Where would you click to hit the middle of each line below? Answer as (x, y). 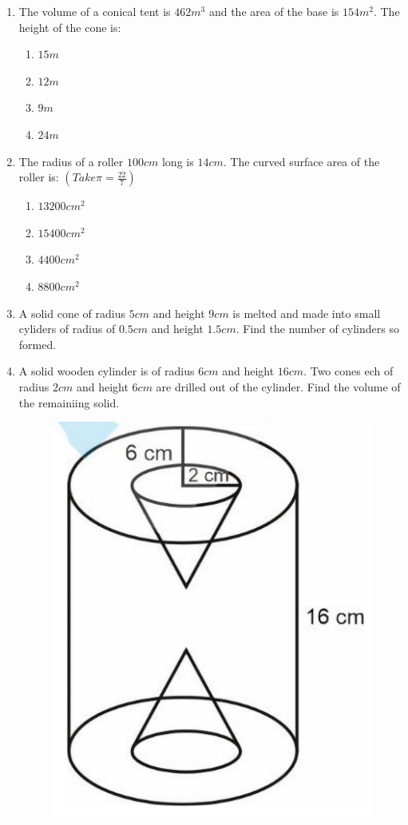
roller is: (39, 177)
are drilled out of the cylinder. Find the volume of (278, 386)
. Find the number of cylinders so (317, 329)
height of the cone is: (70, 27)
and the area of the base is (274, 11)
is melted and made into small (307, 313)
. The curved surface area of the (301, 161)
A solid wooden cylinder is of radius (107, 371)
